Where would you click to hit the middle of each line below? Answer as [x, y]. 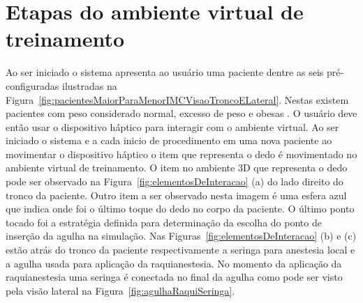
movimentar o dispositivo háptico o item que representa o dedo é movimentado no [181, 154]
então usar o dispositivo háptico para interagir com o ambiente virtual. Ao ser [172, 126]
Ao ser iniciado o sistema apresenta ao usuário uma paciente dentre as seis [165, 72]
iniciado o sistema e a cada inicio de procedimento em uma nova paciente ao [169, 140]
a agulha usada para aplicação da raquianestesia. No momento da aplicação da [174, 263]
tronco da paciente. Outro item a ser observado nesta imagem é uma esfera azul [176, 195]
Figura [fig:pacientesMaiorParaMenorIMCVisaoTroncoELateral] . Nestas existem [177, 99]
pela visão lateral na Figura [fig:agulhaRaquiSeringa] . [120, 290]
